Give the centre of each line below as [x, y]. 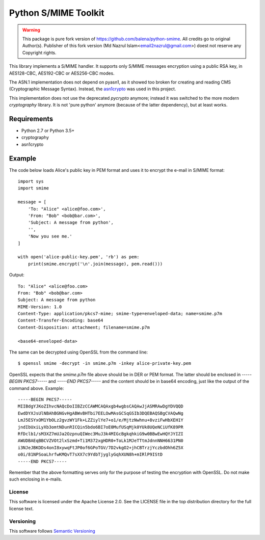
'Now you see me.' [50, 236]
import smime [33, 188]
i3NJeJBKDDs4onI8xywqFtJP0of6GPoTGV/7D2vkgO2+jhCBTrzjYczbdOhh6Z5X [101, 447]
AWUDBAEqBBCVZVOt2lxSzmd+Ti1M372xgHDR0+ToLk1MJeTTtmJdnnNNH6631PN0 [101, 441]
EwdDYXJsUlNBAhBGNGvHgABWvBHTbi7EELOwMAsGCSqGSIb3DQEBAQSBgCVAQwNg [101, 413]
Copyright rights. [39, 53]
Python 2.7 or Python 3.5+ [48, 131]
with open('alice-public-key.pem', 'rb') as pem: [79, 257]
